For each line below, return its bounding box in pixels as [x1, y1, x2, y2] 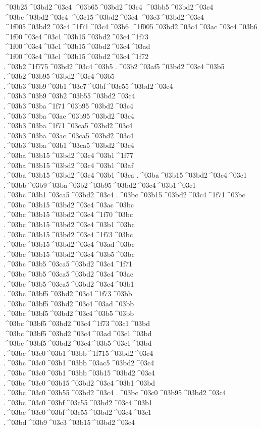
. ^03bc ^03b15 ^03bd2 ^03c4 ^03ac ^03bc [4, 199, 134, 209]
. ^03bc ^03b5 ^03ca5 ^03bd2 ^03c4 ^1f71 [4, 258, 132, 269]
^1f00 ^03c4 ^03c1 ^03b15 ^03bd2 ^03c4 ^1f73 [4, 31, 148, 41]
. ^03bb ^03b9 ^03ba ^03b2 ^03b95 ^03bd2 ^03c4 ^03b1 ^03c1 [4, 179, 196, 190]
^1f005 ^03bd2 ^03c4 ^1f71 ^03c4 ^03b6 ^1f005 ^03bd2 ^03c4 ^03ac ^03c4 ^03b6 [4, 21, 257, 32]
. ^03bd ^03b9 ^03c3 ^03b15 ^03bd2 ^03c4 [4, 416, 135, 427]
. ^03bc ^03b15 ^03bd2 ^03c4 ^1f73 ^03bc [4, 229, 133, 239]
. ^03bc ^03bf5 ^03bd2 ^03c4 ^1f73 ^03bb [4, 288, 132, 299]
